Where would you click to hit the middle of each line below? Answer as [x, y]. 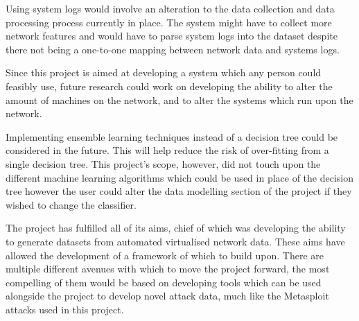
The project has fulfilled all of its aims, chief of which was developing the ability [176, 228]
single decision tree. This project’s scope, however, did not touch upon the [163, 163]
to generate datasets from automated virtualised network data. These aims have [175, 241]
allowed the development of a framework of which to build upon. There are [165, 255]
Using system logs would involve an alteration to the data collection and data [170, 8]
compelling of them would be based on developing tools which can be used [164, 282]
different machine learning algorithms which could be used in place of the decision [180, 177]
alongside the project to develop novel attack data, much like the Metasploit [167, 296]
